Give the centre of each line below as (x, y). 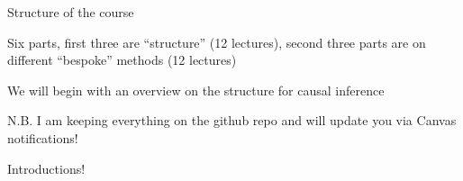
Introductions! (46, 168)
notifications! (43, 137)
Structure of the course (71, 12)
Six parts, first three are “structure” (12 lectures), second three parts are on (217, 42)
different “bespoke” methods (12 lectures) (122, 60)
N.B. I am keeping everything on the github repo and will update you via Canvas (232, 120)
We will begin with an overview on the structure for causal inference (196, 90)
